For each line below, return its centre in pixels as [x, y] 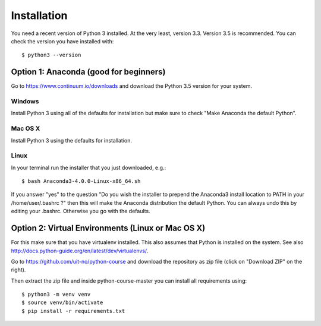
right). [18, 270]
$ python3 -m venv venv [56, 295]
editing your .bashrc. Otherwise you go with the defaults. [81, 211]
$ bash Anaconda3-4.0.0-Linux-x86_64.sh [81, 181]
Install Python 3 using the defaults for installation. [71, 140]
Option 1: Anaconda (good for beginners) [88, 72]
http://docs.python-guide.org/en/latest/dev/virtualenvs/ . [80, 251]
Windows [25, 101]
